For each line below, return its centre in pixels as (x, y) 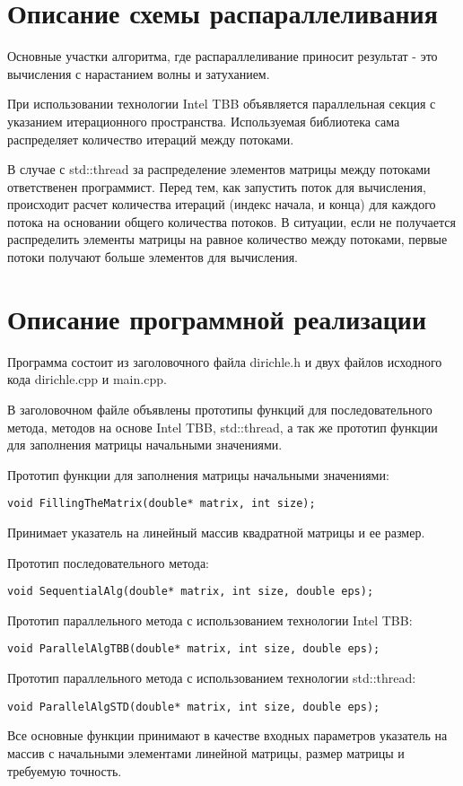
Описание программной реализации (217, 318)
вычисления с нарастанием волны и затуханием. (139, 73)
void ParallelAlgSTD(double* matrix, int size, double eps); (194, 707)
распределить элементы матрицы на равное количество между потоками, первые (227, 239)
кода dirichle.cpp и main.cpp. (87, 379)
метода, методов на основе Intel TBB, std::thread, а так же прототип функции (223, 427)
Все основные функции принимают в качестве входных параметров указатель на (227, 735)
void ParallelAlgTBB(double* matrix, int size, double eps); (194, 649)
